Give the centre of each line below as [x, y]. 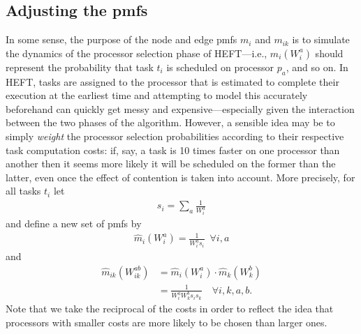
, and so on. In [317, 67]
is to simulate [321, 39]
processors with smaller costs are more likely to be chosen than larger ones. [167, 322]
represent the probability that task [80, 67]
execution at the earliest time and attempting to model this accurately [157, 95]
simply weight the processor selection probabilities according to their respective [175, 136]
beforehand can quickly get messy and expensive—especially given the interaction [180, 108]
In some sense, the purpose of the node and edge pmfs [121, 39]
